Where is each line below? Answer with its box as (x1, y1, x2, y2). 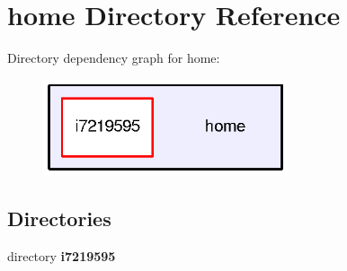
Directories (7, 204, 111, 232)
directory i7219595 (7, 246, 116, 265)
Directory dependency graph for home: (7, 48, 220, 67)
